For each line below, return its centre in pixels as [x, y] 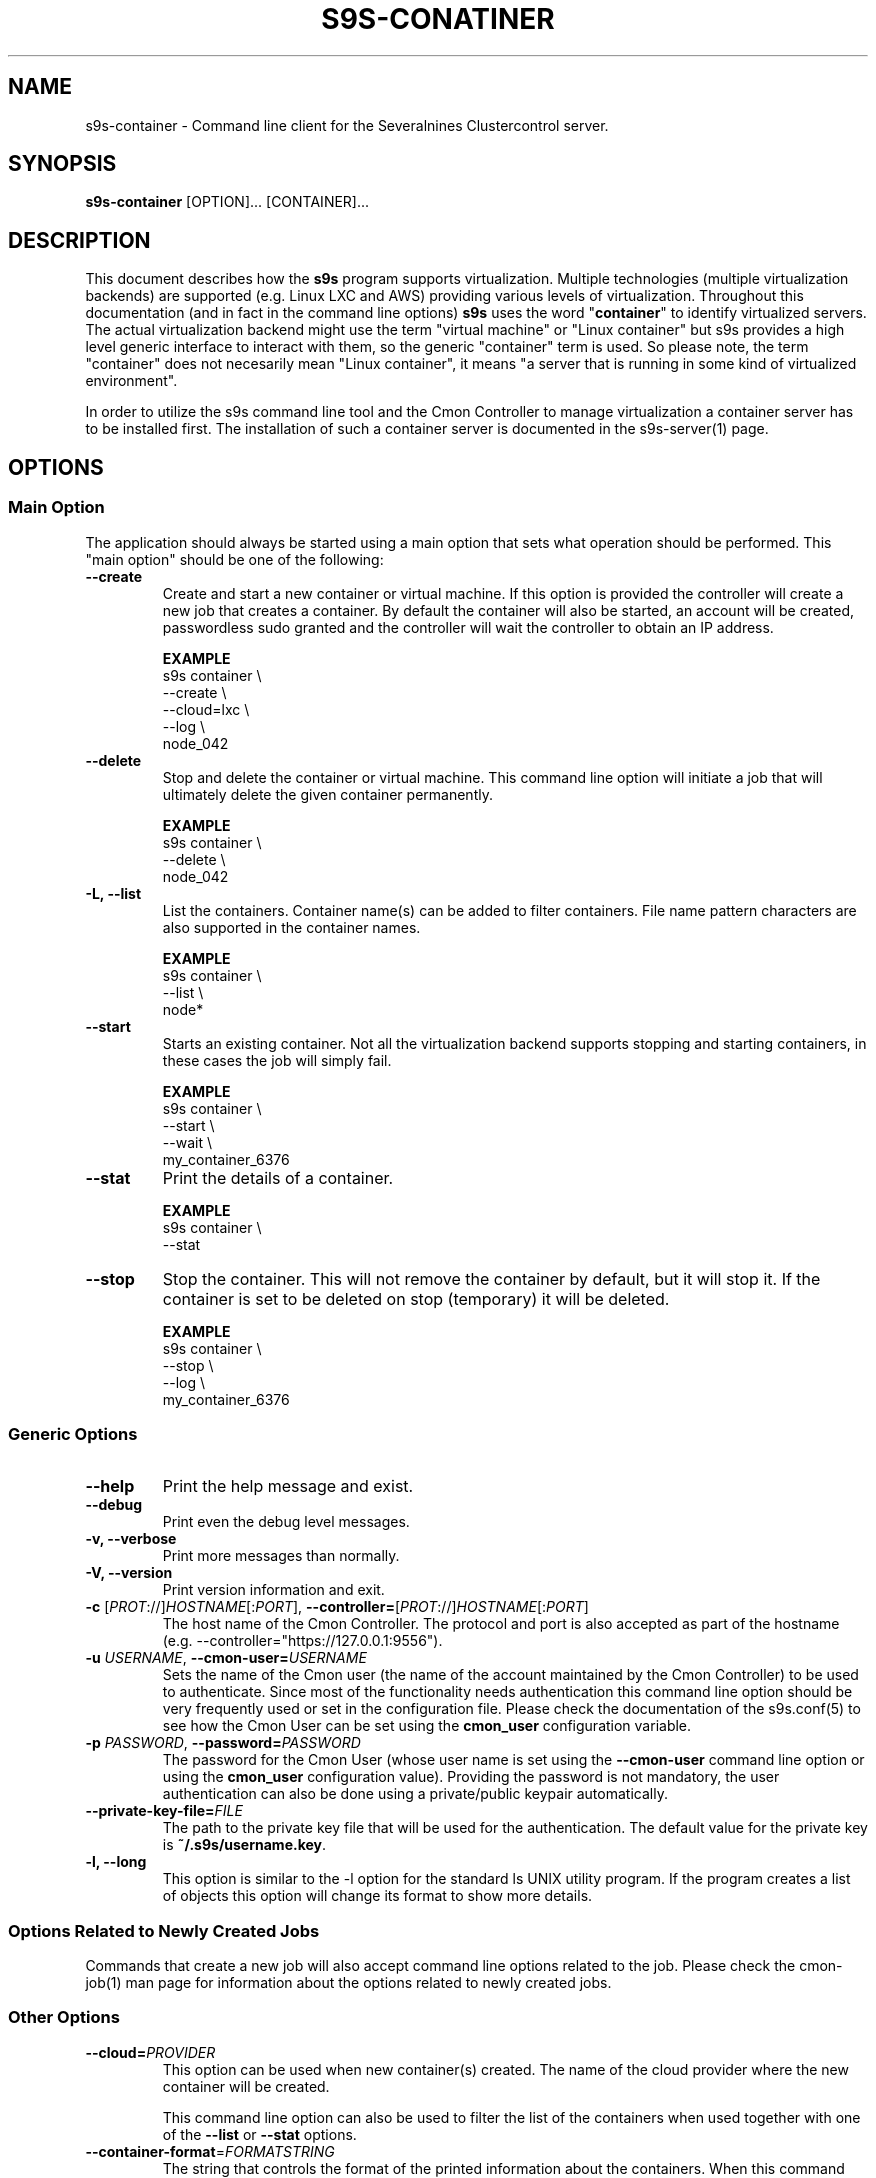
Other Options [64, 2017]
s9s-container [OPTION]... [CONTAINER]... [227, 202]
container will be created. [246, 2086]
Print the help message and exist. [288, 1486]
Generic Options [73, 1433]
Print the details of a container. [278, 1177]
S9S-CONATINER [438, 19]
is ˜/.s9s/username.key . [244, 1845]
